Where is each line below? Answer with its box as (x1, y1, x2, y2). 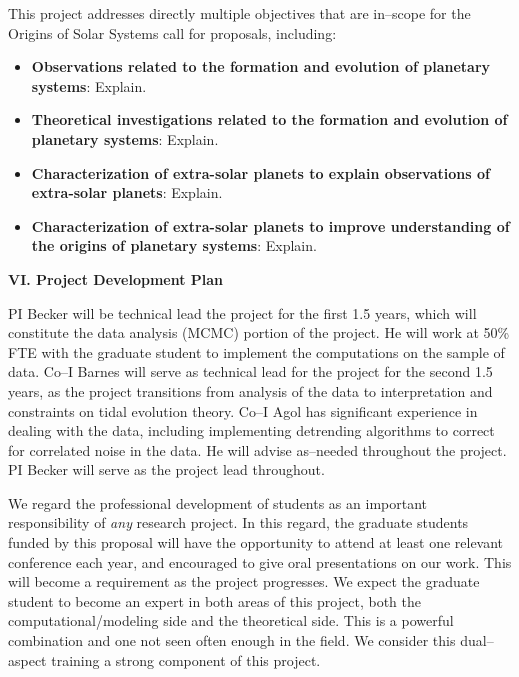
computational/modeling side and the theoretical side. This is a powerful (8, 610, 454, 631)
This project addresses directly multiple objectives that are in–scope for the (8, 3, 471, 23)
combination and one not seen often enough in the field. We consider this (8, 630, 456, 651)
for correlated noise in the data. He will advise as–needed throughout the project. (8, 439, 507, 460)
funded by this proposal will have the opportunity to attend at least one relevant (8, 532, 504, 553)
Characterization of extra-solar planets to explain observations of (31, 162, 490, 183)
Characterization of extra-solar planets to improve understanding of (31, 215, 510, 236)
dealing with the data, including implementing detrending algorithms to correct (8, 420, 495, 441)
